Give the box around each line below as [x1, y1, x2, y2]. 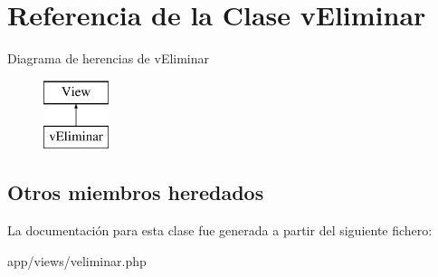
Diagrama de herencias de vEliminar [7, 49, 210, 68]
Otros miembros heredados [7, 178, 264, 206]
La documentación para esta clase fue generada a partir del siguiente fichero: [7, 221, 433, 240]
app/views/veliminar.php [7, 251, 147, 270]
